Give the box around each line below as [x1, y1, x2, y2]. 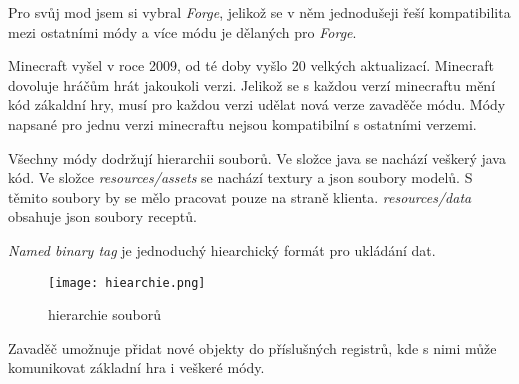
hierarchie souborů [48, 304, 161, 325]
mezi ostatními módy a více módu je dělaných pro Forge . [8, 21, 357, 42]
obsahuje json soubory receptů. [8, 206, 197, 227]
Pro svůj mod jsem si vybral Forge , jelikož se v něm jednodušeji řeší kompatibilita [8, 2, 511, 22]
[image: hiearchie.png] [48, 275, 206, 290]
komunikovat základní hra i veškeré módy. [8, 357, 265, 378]
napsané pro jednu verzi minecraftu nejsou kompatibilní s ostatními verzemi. [8, 113, 477, 134]
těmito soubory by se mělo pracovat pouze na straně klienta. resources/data [8, 186, 472, 207]
